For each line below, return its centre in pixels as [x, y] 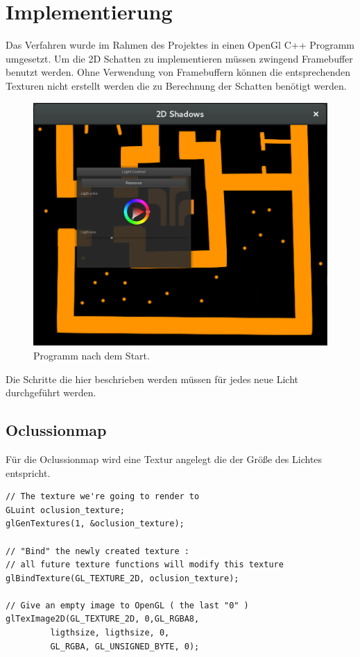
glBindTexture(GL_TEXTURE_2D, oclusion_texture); [122, 578]
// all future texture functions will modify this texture [145, 565]
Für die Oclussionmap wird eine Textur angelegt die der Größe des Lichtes [164, 459]
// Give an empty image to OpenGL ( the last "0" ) [127, 605]
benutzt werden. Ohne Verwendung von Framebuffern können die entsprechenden [178, 72]
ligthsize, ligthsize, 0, [110, 633]
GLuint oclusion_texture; [65, 510]
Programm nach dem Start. [92, 355]
